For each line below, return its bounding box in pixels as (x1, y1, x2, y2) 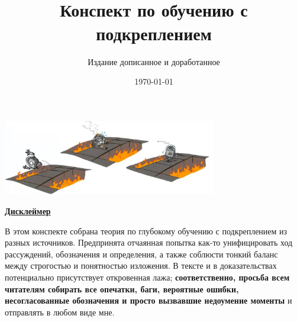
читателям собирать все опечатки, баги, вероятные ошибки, (5, 282, 239, 295)
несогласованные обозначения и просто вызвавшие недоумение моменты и (5, 294, 292, 307)
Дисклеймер (5, 205, 51, 217)
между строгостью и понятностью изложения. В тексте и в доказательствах (5, 259, 277, 272)
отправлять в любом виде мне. (5, 305, 115, 318)
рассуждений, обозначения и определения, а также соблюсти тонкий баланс (5, 247, 278, 260)
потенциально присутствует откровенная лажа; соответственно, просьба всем (5, 271, 290, 283)
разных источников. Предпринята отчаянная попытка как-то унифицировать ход (5, 236, 293, 249)
